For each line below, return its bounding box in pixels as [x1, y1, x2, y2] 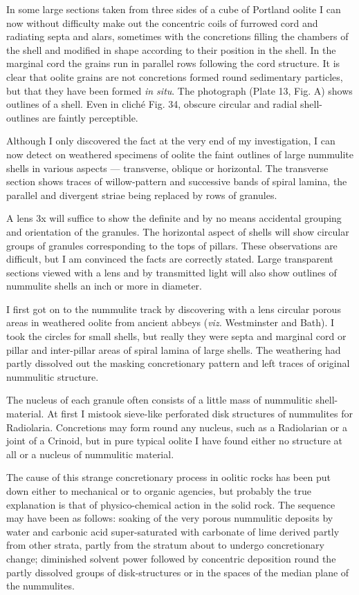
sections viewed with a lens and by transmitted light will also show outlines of [6, 265, 337, 279]
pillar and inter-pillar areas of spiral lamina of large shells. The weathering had [6, 342, 341, 357]
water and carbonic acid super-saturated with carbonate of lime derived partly [6, 524, 340, 538]
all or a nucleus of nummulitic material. [6, 446, 174, 461]
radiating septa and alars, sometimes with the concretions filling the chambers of [6, 29, 349, 44]
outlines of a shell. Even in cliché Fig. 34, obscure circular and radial [6, 97, 297, 111]
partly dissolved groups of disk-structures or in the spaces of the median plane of [6, 565, 349, 579]
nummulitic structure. [6, 369, 99, 384]
